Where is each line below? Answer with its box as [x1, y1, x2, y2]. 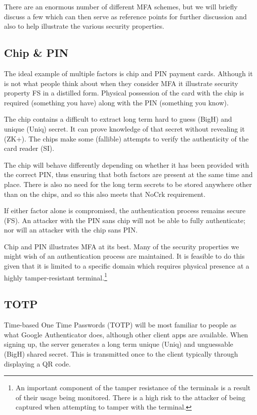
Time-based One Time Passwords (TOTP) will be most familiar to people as [4, 320, 237, 330]
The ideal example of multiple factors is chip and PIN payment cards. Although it [4, 68, 253, 78]
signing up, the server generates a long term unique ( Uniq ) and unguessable [4, 339, 233, 349]
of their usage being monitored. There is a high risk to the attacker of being [15, 392, 246, 402]
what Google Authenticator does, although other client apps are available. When [4, 329, 248, 339]
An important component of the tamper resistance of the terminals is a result [15, 382, 251, 393]
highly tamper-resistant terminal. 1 [4, 271, 107, 282]
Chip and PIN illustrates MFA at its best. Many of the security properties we [4, 241, 239, 251]
